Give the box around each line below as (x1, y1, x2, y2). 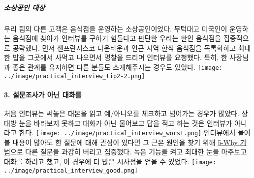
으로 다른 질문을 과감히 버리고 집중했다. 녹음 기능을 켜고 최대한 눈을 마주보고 (10, 147, 247, 157)
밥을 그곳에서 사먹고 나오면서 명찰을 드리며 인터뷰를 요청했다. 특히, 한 (12, 52, 227, 62)
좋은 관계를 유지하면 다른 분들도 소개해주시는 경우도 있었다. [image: (12, 61, 222, 72)
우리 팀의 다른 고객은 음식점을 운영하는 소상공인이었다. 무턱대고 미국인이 (4, 23, 227, 33)
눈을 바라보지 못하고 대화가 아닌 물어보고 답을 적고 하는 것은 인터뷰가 (19, 118, 232, 128)
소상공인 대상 (4, 2, 45, 12)
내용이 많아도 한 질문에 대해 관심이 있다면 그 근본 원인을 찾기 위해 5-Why (12, 137, 238, 147)
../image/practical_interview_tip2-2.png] (4, 72, 145, 80)
